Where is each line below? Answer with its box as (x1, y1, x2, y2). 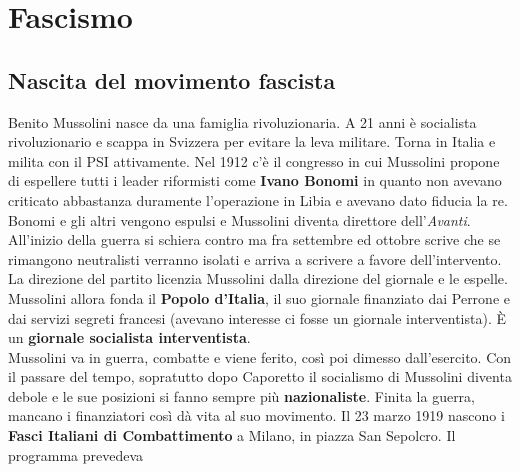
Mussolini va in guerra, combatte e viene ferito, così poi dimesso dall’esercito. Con (8, 346, 512, 367)
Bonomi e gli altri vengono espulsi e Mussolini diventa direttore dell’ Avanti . (8, 209, 471, 230)
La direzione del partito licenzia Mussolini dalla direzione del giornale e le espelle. (8, 268, 508, 289)
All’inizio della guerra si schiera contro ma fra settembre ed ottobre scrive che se (8, 229, 501, 250)
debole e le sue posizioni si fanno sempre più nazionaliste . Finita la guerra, (8, 385, 475, 406)
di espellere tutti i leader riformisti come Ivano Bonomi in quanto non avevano (8, 170, 502, 191)
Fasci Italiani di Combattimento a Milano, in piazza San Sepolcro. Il (8, 425, 456, 446)
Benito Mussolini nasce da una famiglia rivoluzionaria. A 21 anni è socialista (8, 111, 477, 132)
